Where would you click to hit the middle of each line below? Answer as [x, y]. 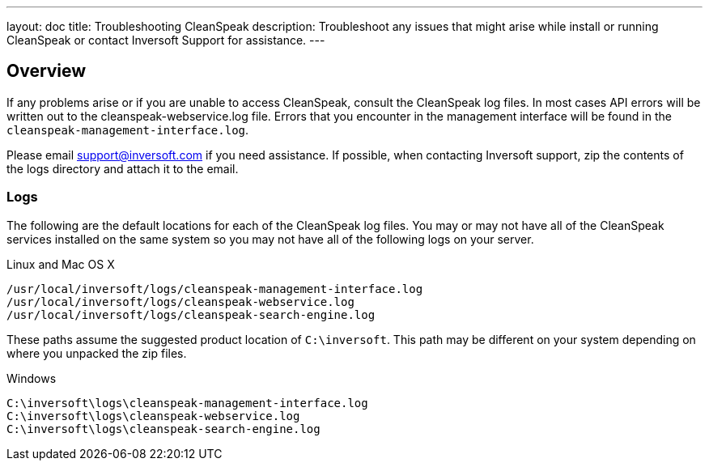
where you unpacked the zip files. [97, 353]
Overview [47, 71]
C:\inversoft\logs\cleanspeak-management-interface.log [187, 403]
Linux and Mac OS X [61, 264]
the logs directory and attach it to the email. [123, 168]
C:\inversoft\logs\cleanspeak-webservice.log [153, 416]
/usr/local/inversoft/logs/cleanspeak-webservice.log [180, 301]
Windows [32, 378]
